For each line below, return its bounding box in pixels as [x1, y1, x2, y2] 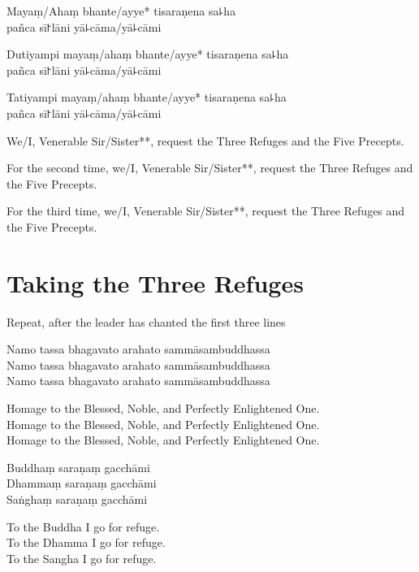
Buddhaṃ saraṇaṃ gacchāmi [6, 458, 150, 475]
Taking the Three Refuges [6, 266, 304, 299]
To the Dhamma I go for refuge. [6, 534, 166, 551]
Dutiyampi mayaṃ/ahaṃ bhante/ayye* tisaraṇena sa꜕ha [6, 45, 289, 63]
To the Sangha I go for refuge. [6, 549, 157, 566]
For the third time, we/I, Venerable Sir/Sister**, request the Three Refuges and [6, 202, 405, 219]
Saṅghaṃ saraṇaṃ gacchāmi [6, 491, 148, 507]
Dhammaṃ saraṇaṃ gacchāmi [6, 474, 157, 492]
